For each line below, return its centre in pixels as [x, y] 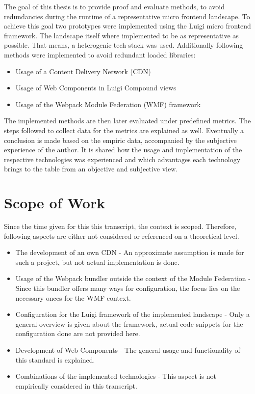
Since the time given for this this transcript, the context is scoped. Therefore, [120, 226]
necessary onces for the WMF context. [73, 297]
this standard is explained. [55, 359]
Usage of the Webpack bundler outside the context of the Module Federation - [133, 278]
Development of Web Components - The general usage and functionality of [128, 350]
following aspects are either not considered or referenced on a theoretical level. [122, 236]
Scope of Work [55, 203]
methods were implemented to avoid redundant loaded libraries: [100, 54]
